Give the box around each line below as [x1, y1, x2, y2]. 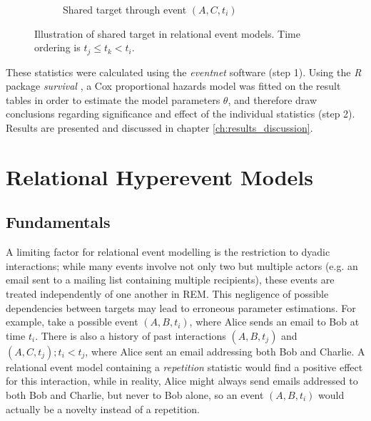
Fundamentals [6, 211, 111, 233]
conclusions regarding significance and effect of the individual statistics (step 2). [6, 106, 355, 121]
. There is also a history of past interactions [35, 328, 226, 343]
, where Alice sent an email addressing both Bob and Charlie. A [85, 343, 365, 358]
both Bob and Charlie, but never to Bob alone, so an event [6, 387, 264, 402]
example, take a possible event [6, 314, 138, 329]
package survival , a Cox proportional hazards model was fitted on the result [6, 78, 341, 93]
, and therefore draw [228, 92, 317, 107]
